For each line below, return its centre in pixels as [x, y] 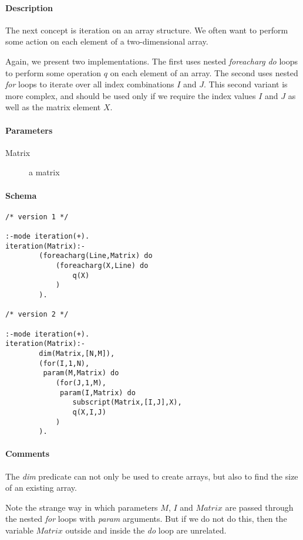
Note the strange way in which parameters [82, 507]
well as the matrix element [53, 107]
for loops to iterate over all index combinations [90, 84]
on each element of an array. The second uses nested [204, 72]
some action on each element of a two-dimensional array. [107, 41]
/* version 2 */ [37, 315]
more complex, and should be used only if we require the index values [131, 95]
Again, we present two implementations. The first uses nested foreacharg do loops [151, 61]
